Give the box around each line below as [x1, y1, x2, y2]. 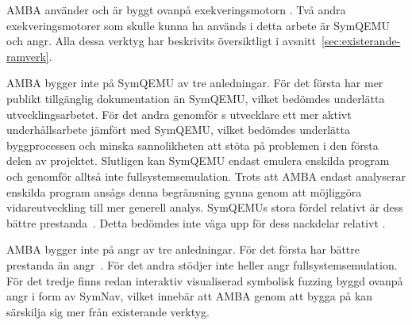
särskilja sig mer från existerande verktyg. [6, 303, 210, 319]
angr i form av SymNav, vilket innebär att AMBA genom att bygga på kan [6, 288, 373, 304]
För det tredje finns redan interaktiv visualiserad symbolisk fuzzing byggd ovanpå [6, 272, 403, 289]
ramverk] [6, 48, 49, 64]
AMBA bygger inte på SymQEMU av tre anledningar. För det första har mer [6, 75, 383, 91]
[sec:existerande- [321, 32, 401, 49]
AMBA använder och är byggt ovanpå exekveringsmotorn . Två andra [6, 2, 346, 17]
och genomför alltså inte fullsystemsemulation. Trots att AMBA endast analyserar [6, 167, 406, 184]
